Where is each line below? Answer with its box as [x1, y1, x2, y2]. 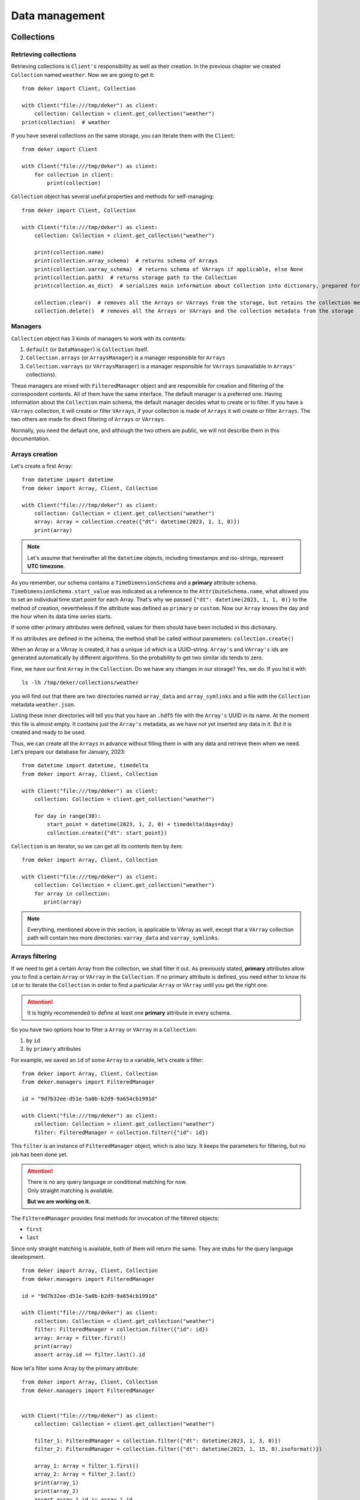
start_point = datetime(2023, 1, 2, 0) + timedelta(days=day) [47, 821, 234, 828]
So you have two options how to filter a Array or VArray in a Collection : [11, 1026, 197, 1033]
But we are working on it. [27, 1198, 91, 1205]
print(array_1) [34, 1479, 79, 1486]
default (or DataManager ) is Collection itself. [26, 346, 149, 353]
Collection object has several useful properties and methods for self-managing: [11, 193, 214, 200]
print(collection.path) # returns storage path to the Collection [34, 274, 237, 281]
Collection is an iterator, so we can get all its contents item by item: [11, 842, 183, 850]
